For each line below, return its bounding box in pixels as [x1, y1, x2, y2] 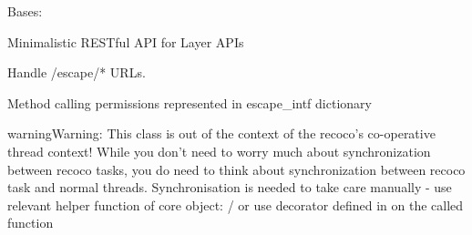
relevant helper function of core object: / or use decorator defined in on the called [7, 195, 464, 214]
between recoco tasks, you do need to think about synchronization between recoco [7, 159, 466, 179]
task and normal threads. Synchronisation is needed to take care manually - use [7, 178, 452, 197]
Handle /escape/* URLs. [7, 63, 146, 82]
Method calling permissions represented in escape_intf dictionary [7, 93, 372, 112]
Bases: [7, 2, 43, 20]
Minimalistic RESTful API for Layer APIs [7, 32, 244, 51]
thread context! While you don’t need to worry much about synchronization [7, 141, 431, 160]
